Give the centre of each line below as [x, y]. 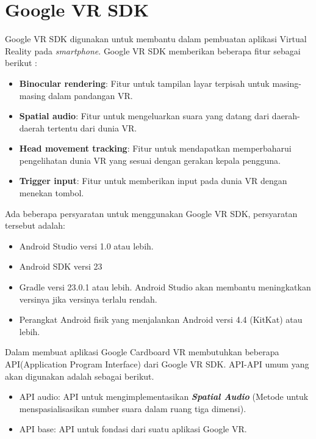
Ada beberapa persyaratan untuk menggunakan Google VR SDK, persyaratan [151, 213]
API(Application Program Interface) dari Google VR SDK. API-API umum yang [157, 364]
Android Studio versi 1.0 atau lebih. [86, 245]
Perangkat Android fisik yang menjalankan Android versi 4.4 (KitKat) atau [161, 319]
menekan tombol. [52, 193]
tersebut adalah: [35, 225]
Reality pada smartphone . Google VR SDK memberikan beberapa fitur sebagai [153, 50]
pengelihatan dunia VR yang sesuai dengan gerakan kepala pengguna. [150, 160]
